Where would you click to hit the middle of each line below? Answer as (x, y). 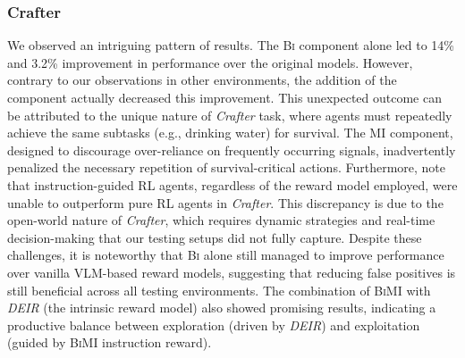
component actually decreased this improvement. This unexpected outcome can (224, 97)
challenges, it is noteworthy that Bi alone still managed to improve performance (226, 255)
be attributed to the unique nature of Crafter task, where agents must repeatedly (230, 115)
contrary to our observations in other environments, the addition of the (202, 80)
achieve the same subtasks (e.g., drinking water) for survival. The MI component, (230, 133)
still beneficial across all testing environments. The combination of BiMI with (219, 290)
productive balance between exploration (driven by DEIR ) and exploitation (214, 325)
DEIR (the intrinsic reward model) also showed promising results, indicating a (222, 308)
